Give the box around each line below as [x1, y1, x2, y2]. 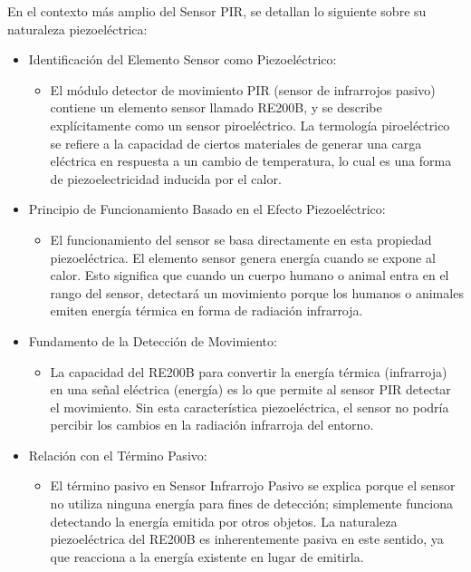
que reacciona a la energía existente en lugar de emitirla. [50, 547, 364, 566]
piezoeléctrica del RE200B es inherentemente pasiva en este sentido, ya [50, 529, 444, 548]
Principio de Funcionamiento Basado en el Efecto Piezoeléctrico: [28, 199, 386, 218]
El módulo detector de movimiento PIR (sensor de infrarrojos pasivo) [50, 80, 436, 99]
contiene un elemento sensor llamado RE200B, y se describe [50, 98, 382, 117]
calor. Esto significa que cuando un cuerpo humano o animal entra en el [50, 266, 449, 285]
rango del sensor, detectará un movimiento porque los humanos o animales [50, 283, 464, 302]
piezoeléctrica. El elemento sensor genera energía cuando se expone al [50, 247, 436, 267]
